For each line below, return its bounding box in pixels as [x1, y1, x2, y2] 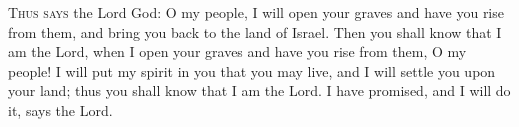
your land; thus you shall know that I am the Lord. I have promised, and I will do [8, 80, 511, 101]
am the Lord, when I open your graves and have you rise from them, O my [8, 41, 467, 62]
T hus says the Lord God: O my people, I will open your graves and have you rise [8, 2, 504, 22]
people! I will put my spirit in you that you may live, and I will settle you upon [8, 60, 496, 81]
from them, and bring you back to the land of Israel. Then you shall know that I [8, 21, 502, 42]
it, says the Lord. [8, 99, 113, 120]
